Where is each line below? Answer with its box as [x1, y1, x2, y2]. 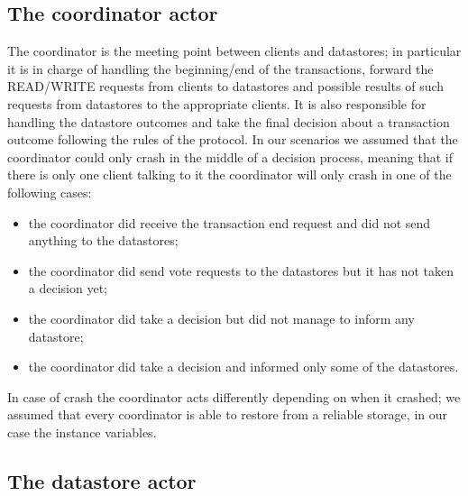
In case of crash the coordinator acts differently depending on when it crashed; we [7, 387, 461, 406]
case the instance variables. [7, 422, 157, 441]
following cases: [7, 182, 92, 201]
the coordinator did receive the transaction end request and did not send [28, 213, 431, 232]
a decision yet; [28, 279, 107, 298]
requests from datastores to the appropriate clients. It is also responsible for [7, 94, 427, 113]
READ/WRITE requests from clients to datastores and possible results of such [7, 77, 445, 96]
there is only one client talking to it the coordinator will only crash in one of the [7, 165, 452, 184]
